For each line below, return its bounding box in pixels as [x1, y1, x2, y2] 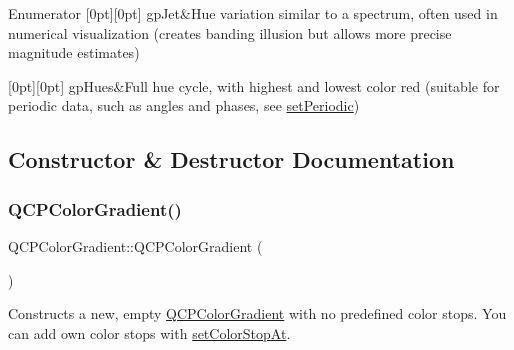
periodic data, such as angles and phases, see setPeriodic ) [8, 95, 360, 116]
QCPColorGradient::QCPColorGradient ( [8, 235, 263, 256]
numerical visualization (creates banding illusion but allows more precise [8, 22, 452, 43]
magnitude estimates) [8, 42, 140, 63]
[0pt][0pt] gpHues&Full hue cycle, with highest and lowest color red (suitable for [8, 75, 500, 96]
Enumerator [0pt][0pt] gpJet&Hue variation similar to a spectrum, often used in [8, 3, 498, 23]
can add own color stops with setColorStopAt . [8, 322, 291, 343]
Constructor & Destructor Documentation [8, 144, 455, 175]
